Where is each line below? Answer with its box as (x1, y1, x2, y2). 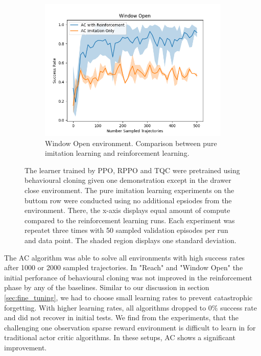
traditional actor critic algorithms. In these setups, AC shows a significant (4, 332, 235, 343)
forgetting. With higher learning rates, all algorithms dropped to (4, 302, 206, 313)
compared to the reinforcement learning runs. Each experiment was (25, 215, 235, 225)
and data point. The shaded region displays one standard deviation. (25, 234, 236, 245)
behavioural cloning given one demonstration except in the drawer (25, 175, 231, 185)
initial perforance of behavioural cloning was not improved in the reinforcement (4, 272, 252, 282)
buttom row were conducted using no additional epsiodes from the (25, 195, 232, 205)
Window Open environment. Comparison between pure (45, 137, 217, 148)
